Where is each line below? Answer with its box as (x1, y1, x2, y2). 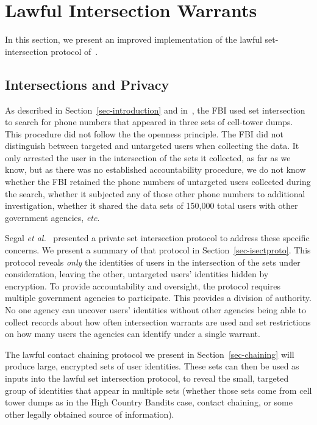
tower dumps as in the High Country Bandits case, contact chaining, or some (5, 396, 293, 409)
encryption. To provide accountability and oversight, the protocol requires (5, 279, 280, 292)
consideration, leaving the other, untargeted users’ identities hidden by (5, 267, 269, 280)
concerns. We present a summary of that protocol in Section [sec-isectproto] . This (5, 244, 311, 256)
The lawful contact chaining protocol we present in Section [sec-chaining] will (5, 347, 294, 360)
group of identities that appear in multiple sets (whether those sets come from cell (5, 383, 312, 396)
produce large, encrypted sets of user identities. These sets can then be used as (5, 360, 299, 372)
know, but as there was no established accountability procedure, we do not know (5, 163, 306, 176)
